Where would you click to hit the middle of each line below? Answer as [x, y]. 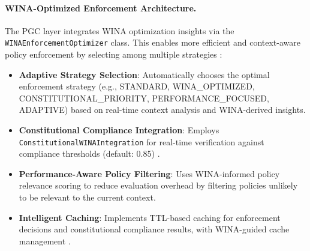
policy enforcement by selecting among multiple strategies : [114, 54]
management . [45, 240]
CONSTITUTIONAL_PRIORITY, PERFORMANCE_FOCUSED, [144, 98]
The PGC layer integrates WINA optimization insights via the [120, 30]
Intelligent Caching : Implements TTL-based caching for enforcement [150, 217]
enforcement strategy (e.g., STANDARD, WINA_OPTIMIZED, [137, 86]
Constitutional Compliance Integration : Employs [119, 130]
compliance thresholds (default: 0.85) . [89, 153]
